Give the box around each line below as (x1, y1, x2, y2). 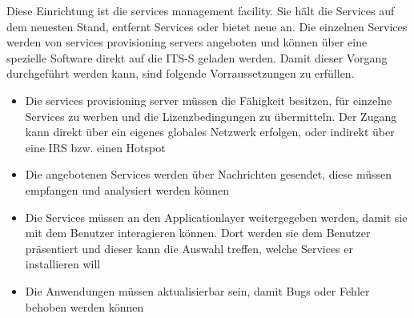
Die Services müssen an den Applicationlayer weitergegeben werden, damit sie (25, 208, 408, 225)
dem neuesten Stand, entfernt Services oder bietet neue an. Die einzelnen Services (6, 18, 408, 34)
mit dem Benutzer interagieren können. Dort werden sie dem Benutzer (25, 224, 371, 241)
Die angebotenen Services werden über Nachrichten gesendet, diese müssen (25, 166, 392, 183)
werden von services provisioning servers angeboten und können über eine (6, 34, 368, 50)
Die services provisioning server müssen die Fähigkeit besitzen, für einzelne (25, 91, 392, 108)
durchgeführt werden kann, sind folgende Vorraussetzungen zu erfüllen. (6, 65, 355, 82)
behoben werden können (25, 298, 144, 315)
